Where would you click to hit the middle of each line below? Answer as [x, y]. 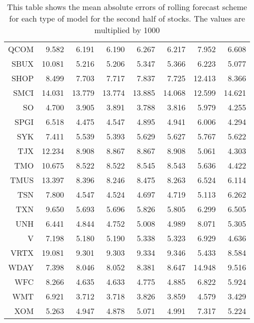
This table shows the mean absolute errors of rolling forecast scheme [127, 7]
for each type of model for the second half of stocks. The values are [127, 18]
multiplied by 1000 [127, 30]
